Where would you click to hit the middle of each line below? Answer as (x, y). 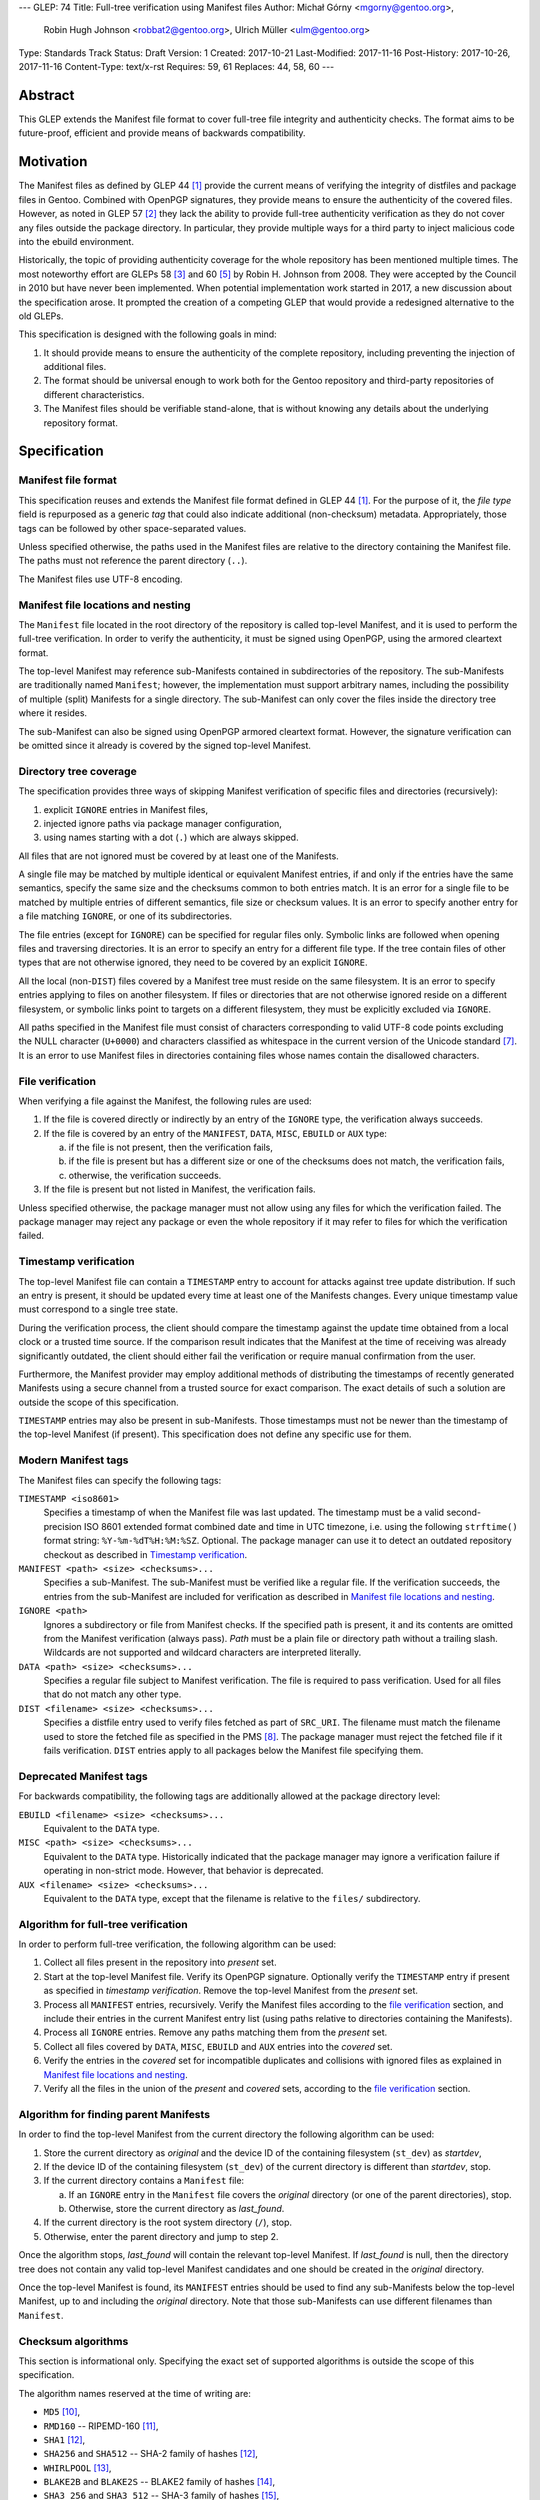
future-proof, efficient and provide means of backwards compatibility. (162, 133)
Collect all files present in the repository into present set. (160, 1962)
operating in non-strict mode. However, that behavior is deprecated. (183, 1871)
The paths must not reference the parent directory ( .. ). (133, 561)
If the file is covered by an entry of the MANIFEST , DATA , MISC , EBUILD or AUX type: (215, 1133)
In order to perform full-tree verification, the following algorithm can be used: (177, 1944)
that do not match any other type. (112, 1694)
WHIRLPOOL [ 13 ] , (77, 2467)
